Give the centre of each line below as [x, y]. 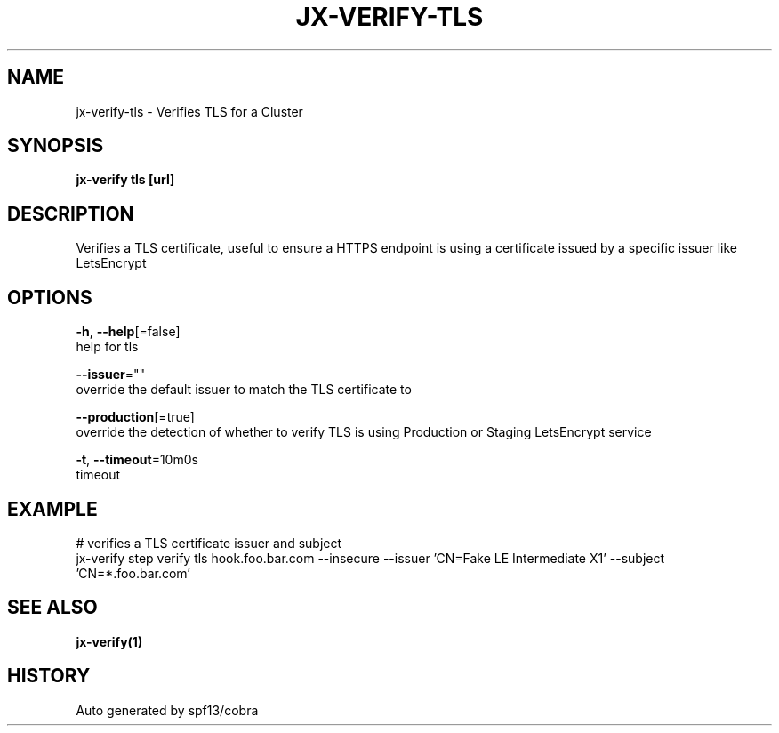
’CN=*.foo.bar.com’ [133, 573]
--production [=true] [135, 417]
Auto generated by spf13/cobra [167, 710]
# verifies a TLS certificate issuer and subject [209, 543]
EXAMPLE [52, 509]
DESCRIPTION [71, 213]
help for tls [107, 347]
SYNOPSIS [56, 146]
